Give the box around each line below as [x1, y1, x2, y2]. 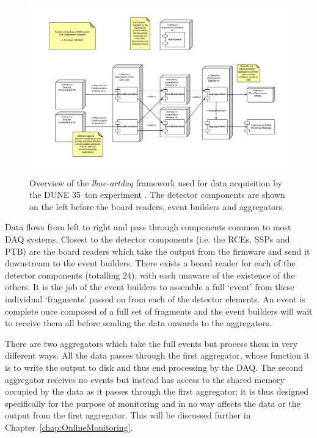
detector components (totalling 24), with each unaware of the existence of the [5, 268, 295, 281]
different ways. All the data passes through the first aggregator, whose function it [5, 349, 310, 362]
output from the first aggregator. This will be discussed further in [5, 409, 251, 422]
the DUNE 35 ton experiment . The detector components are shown [29, 188, 285, 201]
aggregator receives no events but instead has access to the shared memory [5, 373, 285, 385]
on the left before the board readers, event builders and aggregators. [29, 200, 285, 213]
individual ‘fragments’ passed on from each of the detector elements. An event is [5, 292, 305, 305]
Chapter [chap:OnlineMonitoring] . [5, 420, 133, 433]
